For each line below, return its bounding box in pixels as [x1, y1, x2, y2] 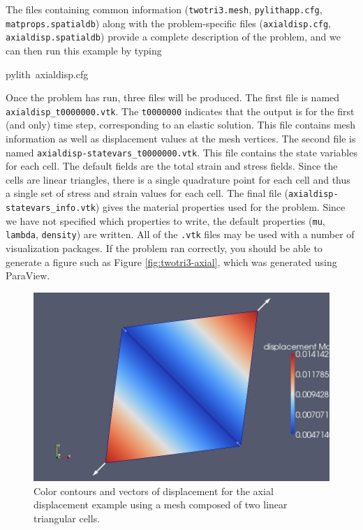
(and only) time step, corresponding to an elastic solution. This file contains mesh [6, 117, 356, 132]
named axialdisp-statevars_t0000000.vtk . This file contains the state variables [6, 145, 357, 159]
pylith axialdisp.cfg [6, 66, 89, 81]
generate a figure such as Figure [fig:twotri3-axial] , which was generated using [6, 254, 337, 269]
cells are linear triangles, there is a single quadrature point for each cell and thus [6, 172, 350, 186]
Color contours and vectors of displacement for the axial [34, 483, 274, 498]
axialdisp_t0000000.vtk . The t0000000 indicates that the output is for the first [6, 103, 355, 118]
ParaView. [6, 268, 50, 283]
